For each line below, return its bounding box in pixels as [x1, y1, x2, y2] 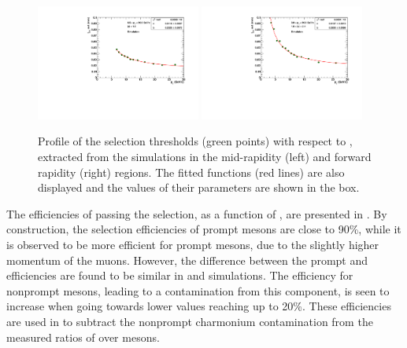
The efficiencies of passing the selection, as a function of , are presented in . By [6, 205, 387, 222]
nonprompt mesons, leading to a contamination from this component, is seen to [6, 282, 390, 299]
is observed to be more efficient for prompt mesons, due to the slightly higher [6, 236, 379, 252]
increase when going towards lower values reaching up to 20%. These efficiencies [6, 298, 391, 314]
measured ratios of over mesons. [6, 328, 160, 345]
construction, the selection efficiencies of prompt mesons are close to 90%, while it [6, 221, 401, 237]
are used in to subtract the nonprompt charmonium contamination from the [6, 313, 373, 329]
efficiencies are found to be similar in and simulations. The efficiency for [6, 267, 353, 284]
